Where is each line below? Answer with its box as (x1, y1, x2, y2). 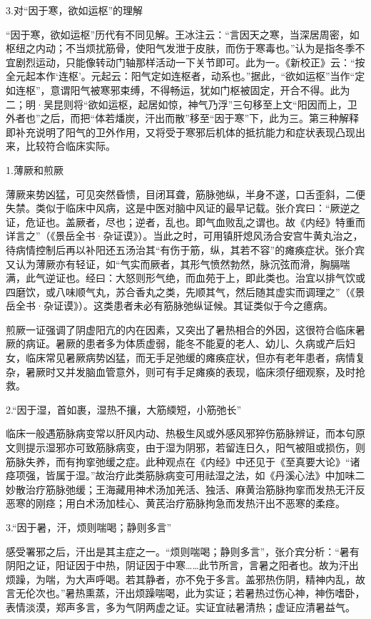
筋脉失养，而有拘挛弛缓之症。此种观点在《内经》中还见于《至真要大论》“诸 (6, 454, 360, 469)
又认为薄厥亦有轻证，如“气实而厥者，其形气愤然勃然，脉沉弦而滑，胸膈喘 (6, 256, 350, 271)
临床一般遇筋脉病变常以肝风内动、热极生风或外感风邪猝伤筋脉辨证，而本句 (6, 426, 355, 441)
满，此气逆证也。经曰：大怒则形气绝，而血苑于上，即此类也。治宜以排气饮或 (6, 270, 365, 285)
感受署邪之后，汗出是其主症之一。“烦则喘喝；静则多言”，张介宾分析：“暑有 (6, 543, 360, 558)
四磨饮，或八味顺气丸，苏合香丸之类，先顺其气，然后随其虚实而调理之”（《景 (6, 284, 365, 299)
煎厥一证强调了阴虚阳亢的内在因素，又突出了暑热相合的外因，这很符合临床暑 (6, 322, 365, 337)
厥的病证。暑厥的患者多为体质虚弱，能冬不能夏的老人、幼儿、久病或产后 (6, 336, 345, 351)
